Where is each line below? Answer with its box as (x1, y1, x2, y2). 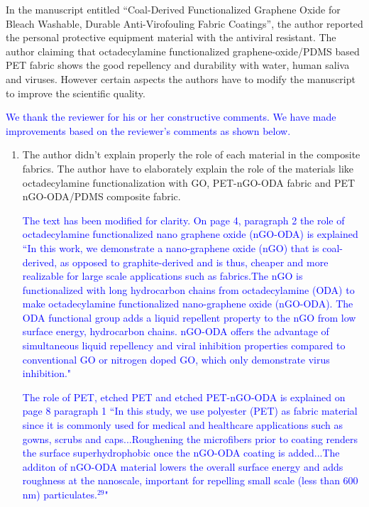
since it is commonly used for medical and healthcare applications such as (22, 418, 343, 432)
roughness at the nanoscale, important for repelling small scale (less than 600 (22, 473, 358, 488)
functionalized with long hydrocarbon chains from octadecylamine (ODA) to (22, 282, 355, 297)
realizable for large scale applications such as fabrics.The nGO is (22, 268, 303, 283)
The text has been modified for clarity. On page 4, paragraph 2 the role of (22, 212, 345, 227)
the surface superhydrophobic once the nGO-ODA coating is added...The (22, 445, 340, 460)
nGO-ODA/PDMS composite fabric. (22, 189, 181, 204)
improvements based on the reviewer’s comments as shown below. (6, 123, 291, 138)
